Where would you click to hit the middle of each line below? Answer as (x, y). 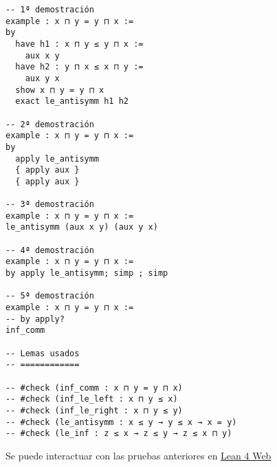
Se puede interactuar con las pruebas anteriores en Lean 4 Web (138, 455)
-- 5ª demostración (50, 296)
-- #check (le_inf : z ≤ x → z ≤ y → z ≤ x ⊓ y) (119, 434)
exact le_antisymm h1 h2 (72, 101)
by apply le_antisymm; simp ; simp (87, 273)
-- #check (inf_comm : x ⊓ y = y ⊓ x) (94, 388)
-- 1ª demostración (50, 10)
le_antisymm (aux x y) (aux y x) (82, 227)
